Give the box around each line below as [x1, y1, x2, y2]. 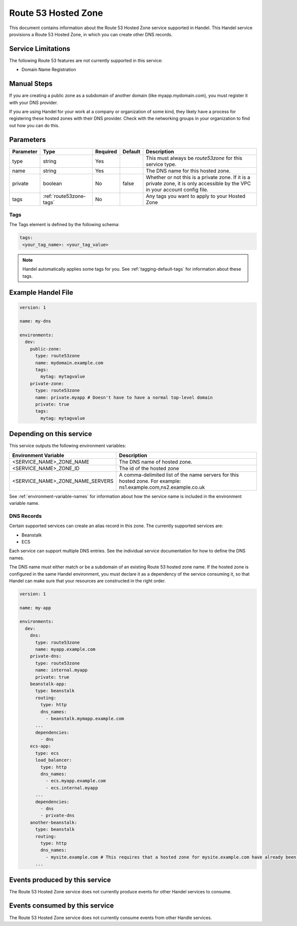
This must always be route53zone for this [146, 154, 243, 161]
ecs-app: [30, 743, 51, 749]
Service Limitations [9, 45, 70, 53]
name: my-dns [19, 318, 51, 324]
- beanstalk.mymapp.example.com [45, 716, 124, 721]
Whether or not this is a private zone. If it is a [146, 174, 250, 181]
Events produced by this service [9, 876, 111, 884]
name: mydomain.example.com [35, 360, 103, 366]
